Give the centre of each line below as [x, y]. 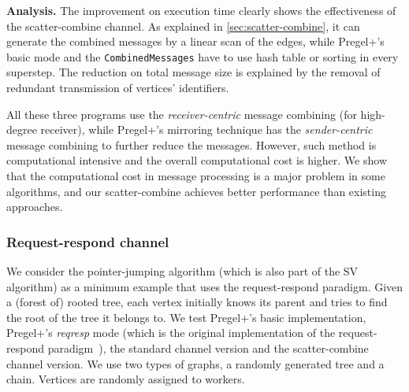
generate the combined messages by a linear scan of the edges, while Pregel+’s [195, 41]
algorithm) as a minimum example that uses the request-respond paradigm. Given [205, 286]
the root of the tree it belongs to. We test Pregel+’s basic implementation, [186, 317]
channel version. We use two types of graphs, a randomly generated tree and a [195, 363]
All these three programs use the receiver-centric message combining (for [182, 114]
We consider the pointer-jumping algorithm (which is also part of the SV [182, 271]
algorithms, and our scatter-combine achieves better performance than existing [196, 191]
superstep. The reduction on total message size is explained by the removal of [193, 72]
